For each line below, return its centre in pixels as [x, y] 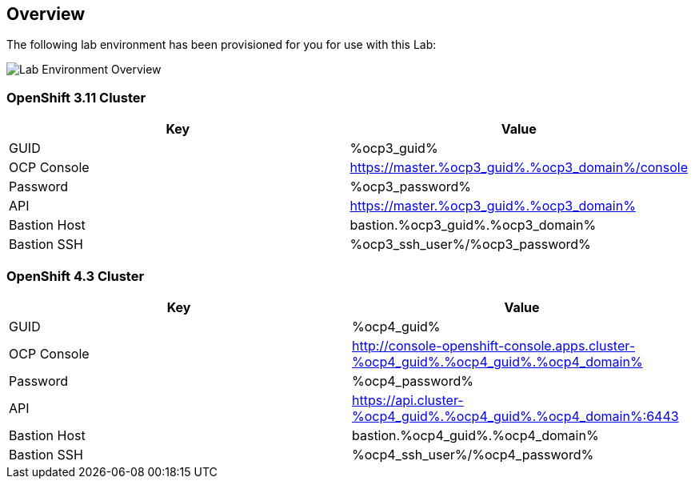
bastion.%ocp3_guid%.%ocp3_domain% [473, 225]
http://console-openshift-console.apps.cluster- [494, 345]
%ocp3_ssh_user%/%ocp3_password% [470, 245]
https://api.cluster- [408, 400]
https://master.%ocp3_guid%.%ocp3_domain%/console [519, 168]
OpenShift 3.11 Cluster [76, 97]
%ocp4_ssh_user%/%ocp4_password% [473, 454]
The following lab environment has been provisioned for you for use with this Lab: [222, 45]
